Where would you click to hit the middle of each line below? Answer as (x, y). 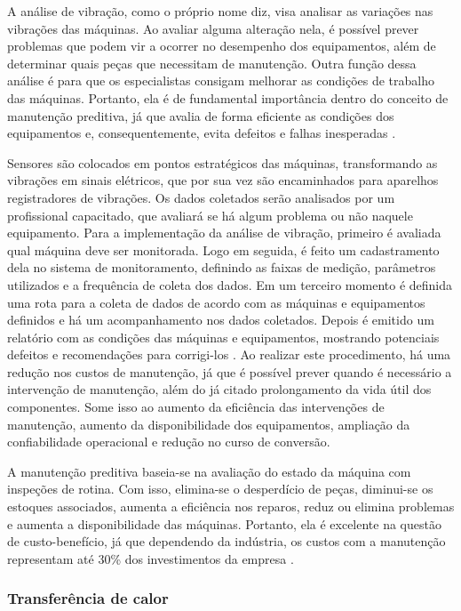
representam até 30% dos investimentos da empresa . (151, 558)
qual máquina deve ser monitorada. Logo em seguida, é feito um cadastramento (223, 249)
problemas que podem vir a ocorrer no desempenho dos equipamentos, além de (222, 46)
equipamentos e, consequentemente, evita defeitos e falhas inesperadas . (202, 133)
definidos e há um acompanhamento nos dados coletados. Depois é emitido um (221, 320)
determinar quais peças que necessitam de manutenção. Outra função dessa (212, 63)
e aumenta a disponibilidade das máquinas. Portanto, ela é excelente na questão (224, 523)
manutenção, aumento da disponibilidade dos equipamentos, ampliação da (209, 424)
